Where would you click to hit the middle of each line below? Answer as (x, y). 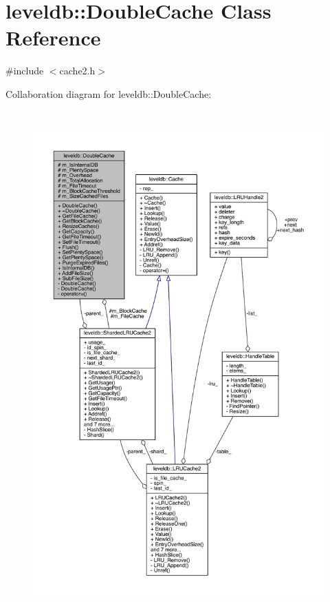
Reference (53, 38)
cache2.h (77, 71)
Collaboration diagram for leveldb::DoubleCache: (109, 93)
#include (25, 71)
